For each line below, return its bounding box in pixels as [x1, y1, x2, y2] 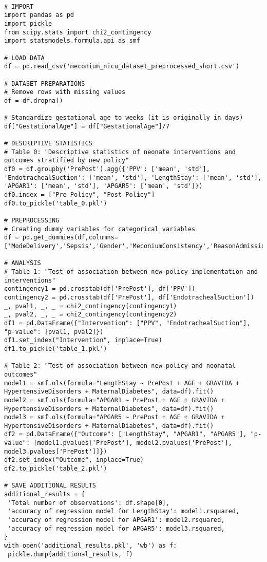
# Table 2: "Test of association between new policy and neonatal [4, 362, 236, 370]
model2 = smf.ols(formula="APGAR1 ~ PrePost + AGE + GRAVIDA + [4, 396, 225, 404]
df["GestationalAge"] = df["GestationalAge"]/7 [4, 122, 170, 130]
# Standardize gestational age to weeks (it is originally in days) [4, 114, 243, 122]
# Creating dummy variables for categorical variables [4, 225, 196, 233]
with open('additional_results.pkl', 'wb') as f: [4, 542, 177, 549]
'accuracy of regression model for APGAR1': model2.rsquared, [8, 516, 225, 524]
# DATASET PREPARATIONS [4, 80, 85, 87]
